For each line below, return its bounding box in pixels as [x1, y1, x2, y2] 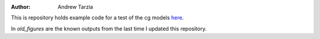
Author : [11, 4, 31, 10]
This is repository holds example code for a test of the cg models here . [11, 14, 184, 21]
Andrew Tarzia [57, 4, 93, 10]
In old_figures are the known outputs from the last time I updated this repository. [11, 25, 207, 32]
